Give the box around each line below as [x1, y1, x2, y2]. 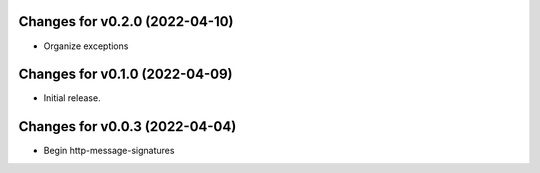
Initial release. [43, 92, 101, 104]
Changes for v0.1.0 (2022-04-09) [18, 66, 234, 83]
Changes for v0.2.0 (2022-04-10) [18, 13, 234, 30]
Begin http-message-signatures [43, 145, 175, 157]
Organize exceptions [43, 40, 129, 52]
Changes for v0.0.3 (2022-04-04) [18, 118, 237, 135]
